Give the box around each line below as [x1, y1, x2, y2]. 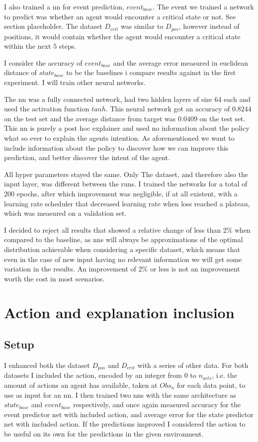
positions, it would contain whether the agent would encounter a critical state [4, 31, 241, 41]
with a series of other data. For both [137, 359, 249, 370]
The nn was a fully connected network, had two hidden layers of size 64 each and [4, 93, 251, 104]
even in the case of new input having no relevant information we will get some [4, 254, 242, 264]
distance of [4, 67, 37, 78]
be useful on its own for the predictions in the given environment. [4, 428, 204, 439]
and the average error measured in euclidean [113, 57, 248, 68]
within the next [4, 41, 51, 51]
